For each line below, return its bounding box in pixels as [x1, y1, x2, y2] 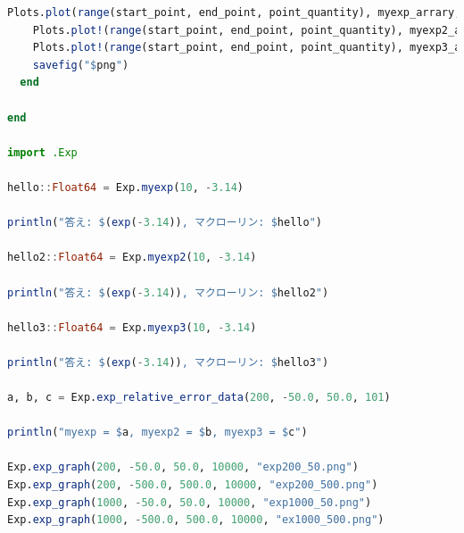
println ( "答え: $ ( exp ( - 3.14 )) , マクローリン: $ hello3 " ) [7, 355, 329, 369]
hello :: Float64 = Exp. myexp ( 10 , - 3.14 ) [7, 180, 244, 194]
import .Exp [7, 146, 78, 159]
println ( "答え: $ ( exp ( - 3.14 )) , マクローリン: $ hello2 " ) [7, 286, 329, 299]
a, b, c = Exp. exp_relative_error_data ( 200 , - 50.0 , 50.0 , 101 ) [7, 391, 391, 404]
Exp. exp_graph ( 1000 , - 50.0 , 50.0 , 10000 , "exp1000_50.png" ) [7, 496, 372, 509]
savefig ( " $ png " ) [32, 58, 129, 71]
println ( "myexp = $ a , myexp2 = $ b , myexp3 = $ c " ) [7, 426, 308, 439]
